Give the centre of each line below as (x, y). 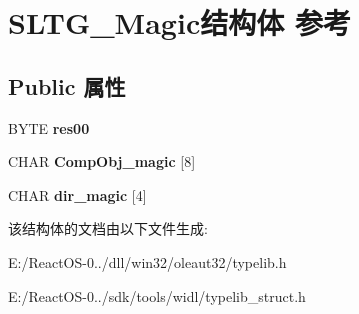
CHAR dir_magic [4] (77, 194)
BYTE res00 (49, 127)
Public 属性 (67, 85)
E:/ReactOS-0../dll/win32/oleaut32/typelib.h (147, 261)
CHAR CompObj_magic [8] (102, 161)
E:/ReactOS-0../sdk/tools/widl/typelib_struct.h (157, 295)
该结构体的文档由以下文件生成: (108, 228)
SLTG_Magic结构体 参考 (179, 22)
